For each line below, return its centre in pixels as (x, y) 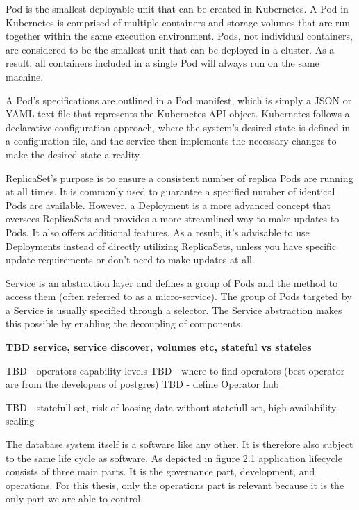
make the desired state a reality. (74, 154)
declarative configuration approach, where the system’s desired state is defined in (178, 127)
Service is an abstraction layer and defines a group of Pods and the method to (172, 282)
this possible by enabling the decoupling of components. (124, 323)
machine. (25, 76)
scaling (20, 421)
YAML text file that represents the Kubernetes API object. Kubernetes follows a (178, 114)
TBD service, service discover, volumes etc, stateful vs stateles (159, 347)
